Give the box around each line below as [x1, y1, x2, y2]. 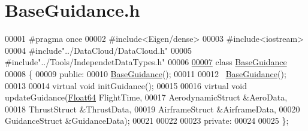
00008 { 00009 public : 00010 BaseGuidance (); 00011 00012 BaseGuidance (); [5, 67, 286, 80]
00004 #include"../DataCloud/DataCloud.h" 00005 [5, 44, 192, 56]
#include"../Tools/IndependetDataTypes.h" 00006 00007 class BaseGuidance [5, 56, 287, 68]
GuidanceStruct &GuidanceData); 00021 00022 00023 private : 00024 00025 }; [5, 114, 289, 127]
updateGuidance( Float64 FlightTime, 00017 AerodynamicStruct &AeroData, [5, 91, 288, 103]
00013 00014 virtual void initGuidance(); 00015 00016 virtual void [5, 79, 247, 92]
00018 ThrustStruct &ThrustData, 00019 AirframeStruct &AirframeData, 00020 [5, 102, 300, 115]
